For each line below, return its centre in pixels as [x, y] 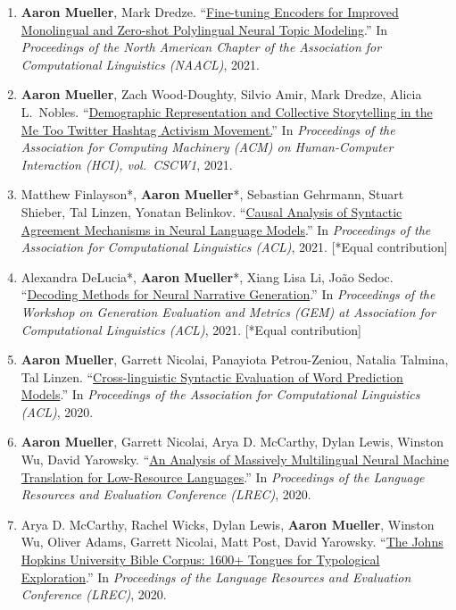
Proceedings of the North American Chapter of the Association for [201, 47]
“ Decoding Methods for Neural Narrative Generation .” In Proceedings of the [228, 294]
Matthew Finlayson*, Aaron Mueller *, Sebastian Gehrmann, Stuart [212, 194]
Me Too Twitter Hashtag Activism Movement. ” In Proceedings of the [208, 129]
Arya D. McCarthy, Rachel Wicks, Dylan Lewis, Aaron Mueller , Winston [228, 524]
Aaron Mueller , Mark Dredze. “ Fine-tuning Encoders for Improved [210, 12]
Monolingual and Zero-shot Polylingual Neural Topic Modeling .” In [204, 29]
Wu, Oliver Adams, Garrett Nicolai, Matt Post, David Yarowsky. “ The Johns [232, 542]
